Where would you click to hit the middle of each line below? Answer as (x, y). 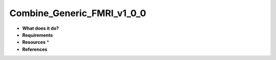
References (35, 49)
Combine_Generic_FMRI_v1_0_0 (78, 13)
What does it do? (41, 28)
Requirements (38, 35)
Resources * (36, 42)
